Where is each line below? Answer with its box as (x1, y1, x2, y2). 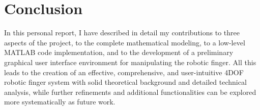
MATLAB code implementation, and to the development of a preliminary (4, 47, 234, 58)
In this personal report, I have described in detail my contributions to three (4, 27, 240, 38)
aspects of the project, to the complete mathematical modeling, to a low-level (4, 37, 245, 47)
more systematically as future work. (4, 96, 115, 107)
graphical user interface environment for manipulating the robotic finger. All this (4, 57, 256, 67)
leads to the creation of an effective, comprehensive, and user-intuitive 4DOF (4, 67, 244, 77)
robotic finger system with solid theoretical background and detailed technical (4, 77, 247, 87)
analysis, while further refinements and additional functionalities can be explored (4, 86, 256, 97)
